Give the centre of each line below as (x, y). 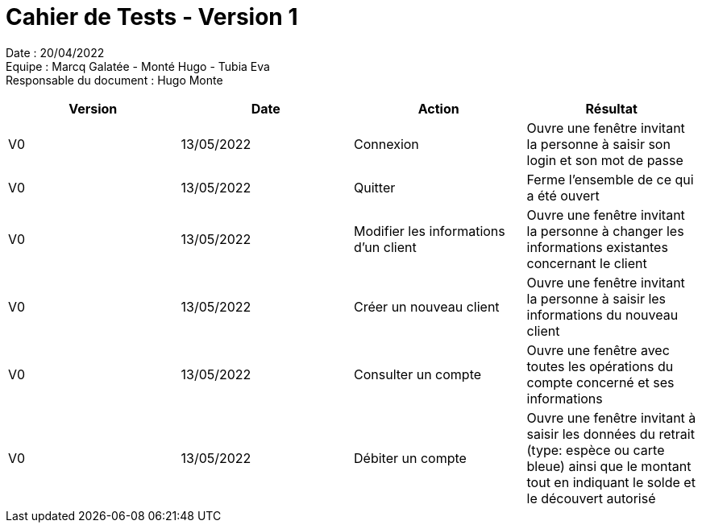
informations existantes (597, 247)
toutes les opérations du (600, 366)
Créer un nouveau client (427, 306)
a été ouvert (563, 195)
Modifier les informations (430, 231)
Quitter (375, 187)
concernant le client (587, 263)
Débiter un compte (410, 458)
